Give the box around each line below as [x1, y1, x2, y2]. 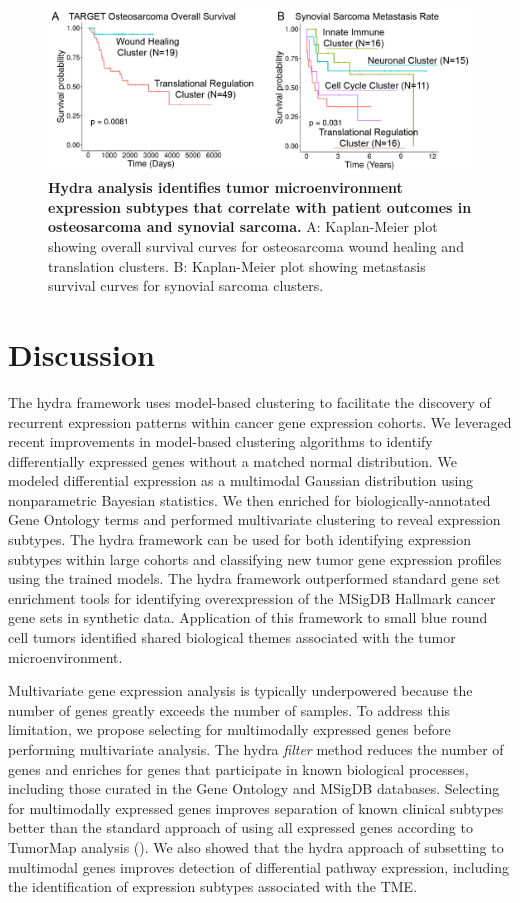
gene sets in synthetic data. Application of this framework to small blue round [8, 607, 488, 628]
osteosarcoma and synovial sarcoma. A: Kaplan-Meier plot [48, 216, 438, 237]
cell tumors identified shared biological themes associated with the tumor [8, 627, 456, 648]
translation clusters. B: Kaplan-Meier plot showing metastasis [48, 255, 426, 276]
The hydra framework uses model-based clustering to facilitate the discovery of [8, 391, 491, 412]
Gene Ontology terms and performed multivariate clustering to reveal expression [8, 509, 501, 530]
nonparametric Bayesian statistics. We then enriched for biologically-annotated [8, 489, 491, 510]
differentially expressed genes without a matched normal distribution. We [8, 450, 457, 471]
